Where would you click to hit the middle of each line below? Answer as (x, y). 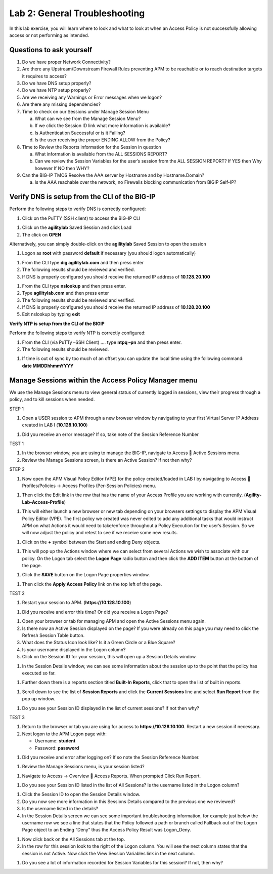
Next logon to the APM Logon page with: (64, 734)
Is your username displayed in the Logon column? (74, 649)
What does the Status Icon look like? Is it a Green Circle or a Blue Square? (99, 643)
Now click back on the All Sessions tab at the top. (74, 839)
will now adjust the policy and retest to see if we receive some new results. (100, 533)
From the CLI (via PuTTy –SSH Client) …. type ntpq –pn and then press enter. (102, 342)
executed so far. (39, 673)
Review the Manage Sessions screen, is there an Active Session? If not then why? (107, 460)
